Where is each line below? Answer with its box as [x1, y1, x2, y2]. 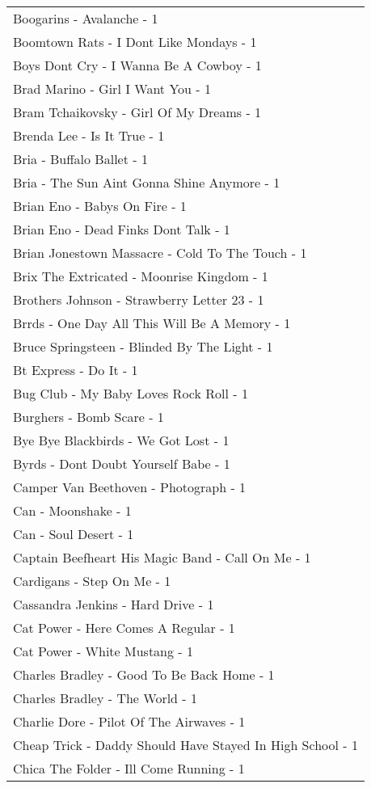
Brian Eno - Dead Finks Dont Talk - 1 [13, 220, 230, 238]
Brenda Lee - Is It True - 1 [13, 126, 165, 145]
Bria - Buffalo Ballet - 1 [13, 150, 148, 168]
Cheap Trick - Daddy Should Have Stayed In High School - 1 [13, 735, 358, 754]
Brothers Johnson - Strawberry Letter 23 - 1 [13, 290, 264, 309]
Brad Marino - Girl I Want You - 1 [13, 79, 211, 98]
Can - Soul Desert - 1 [13, 525, 134, 543]
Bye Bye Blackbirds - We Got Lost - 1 [13, 431, 230, 449]
